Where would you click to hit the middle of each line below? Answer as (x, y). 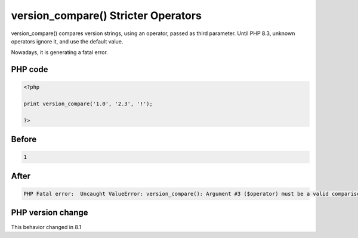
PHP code (30, 69)
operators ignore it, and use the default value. (67, 41)
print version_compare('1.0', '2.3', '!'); (88, 104)
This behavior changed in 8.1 (46, 227)
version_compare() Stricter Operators (107, 15)
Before (24, 140)
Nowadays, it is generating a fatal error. (60, 52)
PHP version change (50, 213)
